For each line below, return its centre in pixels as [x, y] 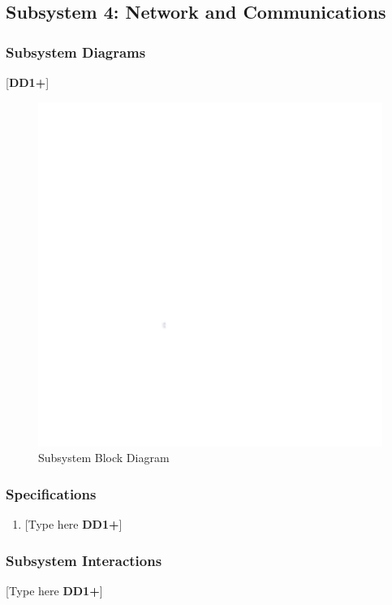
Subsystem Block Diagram [104, 458]
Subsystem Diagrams [76, 52]
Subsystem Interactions [84, 560]
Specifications [51, 493]
